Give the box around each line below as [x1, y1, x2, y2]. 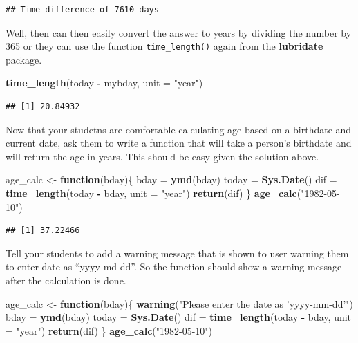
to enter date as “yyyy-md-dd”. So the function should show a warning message [6, 259, 342, 274]
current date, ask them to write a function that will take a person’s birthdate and [6, 136, 352, 150]
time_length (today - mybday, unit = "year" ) [6, 75, 203, 90]
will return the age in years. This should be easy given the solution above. [6, 149, 319, 163]
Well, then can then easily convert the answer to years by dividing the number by [6, 25, 352, 39]
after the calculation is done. [6, 272, 126, 287]
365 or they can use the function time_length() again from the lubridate [6, 39, 323, 53]
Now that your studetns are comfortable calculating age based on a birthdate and [6, 122, 352, 136]
